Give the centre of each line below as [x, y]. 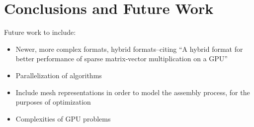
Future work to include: [40, 32]
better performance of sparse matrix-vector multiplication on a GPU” [122, 59]
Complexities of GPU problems [63, 118]
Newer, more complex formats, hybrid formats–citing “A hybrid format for [129, 49]
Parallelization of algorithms [59, 75]
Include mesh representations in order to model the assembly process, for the [133, 92]
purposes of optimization [53, 102]
